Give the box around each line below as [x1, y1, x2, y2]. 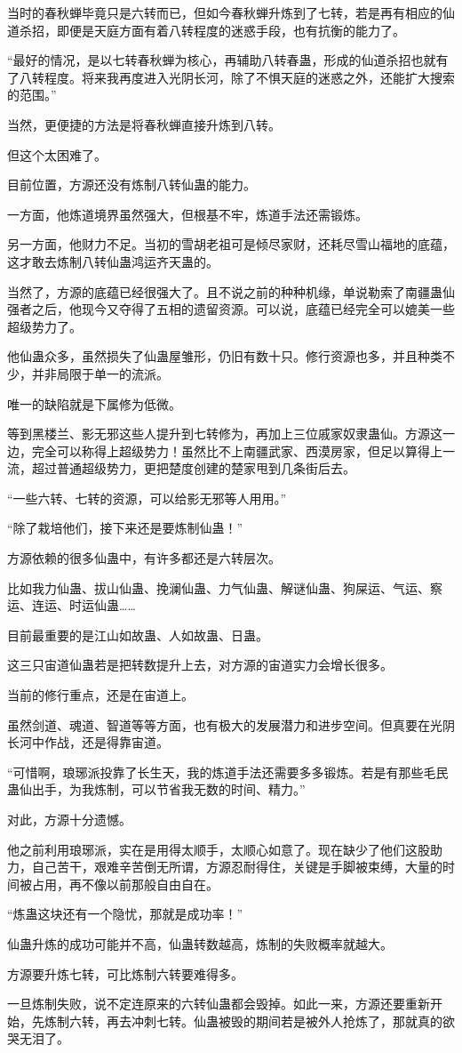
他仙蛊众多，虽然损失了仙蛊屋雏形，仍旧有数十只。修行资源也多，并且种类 [7, 347, 442, 366]
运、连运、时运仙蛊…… [7, 596, 136, 615]
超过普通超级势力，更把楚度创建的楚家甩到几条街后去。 [31, 459, 355, 478]
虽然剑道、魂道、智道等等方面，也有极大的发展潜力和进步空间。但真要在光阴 [7, 715, 455, 734]
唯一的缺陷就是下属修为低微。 [7, 394, 181, 413]
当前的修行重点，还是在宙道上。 [7, 686, 194, 704]
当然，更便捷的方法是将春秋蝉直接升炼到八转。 [7, 115, 281, 133]
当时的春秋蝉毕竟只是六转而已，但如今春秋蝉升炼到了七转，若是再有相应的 [7, 4, 442, 21]
